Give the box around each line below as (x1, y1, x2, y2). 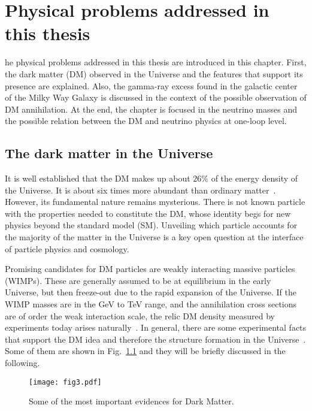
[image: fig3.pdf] (29, 377, 102, 386)
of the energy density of (211, 172, 298, 185)
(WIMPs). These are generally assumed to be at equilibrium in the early (5, 274, 271, 286)
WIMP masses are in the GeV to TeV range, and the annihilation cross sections (5, 298, 297, 310)
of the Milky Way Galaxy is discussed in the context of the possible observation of (5, 91, 307, 104)
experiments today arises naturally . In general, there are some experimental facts (5, 321, 307, 334)
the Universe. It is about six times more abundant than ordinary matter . (5, 183, 276, 196)
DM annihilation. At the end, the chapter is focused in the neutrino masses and (5, 102, 297, 115)
